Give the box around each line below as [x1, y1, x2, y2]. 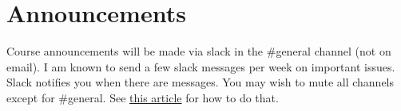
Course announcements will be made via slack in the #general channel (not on [6, 43, 391, 59]
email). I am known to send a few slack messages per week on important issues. [6, 58, 395, 75]
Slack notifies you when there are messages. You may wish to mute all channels [6, 74, 395, 90]
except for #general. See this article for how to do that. [6, 89, 279, 105]
